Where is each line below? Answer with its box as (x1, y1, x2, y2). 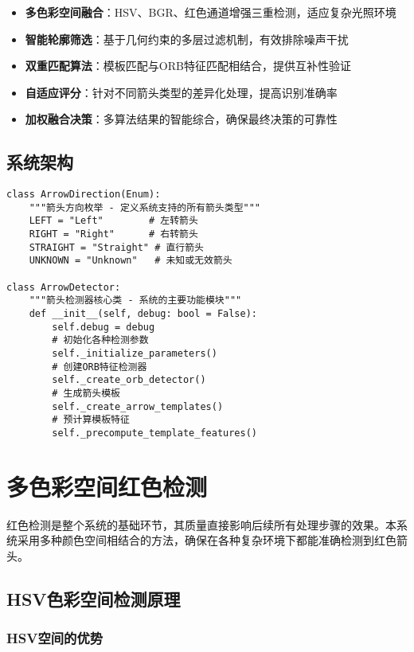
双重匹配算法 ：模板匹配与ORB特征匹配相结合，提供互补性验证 (25, 57, 351, 74)
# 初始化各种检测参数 (52, 334, 149, 346)
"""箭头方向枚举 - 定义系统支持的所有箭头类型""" (29, 201, 260, 213)
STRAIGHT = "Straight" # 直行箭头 (29, 241, 205, 253)
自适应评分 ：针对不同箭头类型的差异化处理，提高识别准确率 (25, 84, 338, 100)
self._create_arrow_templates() (52, 400, 224, 412)
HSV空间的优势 (6, 628, 103, 648)
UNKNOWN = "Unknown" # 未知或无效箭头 (29, 255, 232, 267)
